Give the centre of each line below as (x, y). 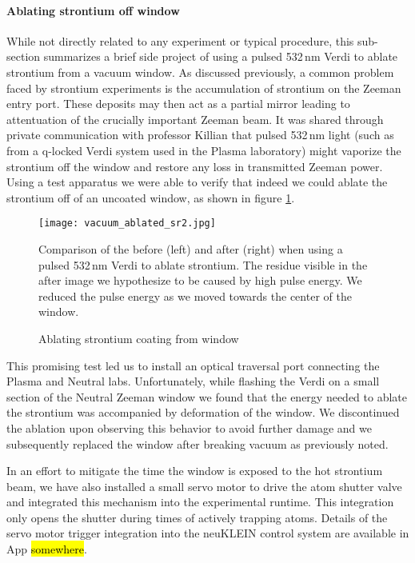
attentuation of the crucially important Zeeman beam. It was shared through (195, 119)
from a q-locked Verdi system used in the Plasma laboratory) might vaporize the (204, 150)
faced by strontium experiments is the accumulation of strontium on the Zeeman (204, 88)
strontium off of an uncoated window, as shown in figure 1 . (151, 197)
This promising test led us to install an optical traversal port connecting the (193, 365)
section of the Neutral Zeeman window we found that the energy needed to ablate (207, 396)
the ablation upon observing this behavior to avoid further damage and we (189, 427)
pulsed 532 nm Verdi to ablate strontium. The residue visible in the (203, 264)
